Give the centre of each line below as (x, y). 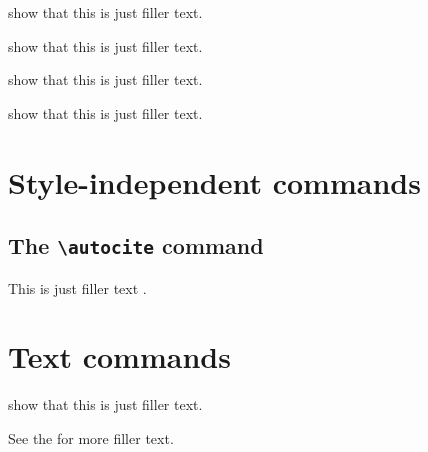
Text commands (119, 356)
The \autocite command (136, 245)
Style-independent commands (214, 181)
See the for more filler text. (91, 437)
